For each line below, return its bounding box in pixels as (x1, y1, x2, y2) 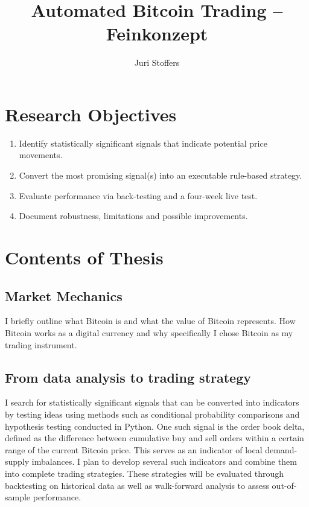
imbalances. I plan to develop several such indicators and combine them (31, 455, 297, 468)
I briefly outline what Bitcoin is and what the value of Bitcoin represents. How (5, 314, 296, 327)
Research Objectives (5, 101, 177, 126)
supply (5, 455, 30, 468)
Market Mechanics (5, 286, 123, 305)
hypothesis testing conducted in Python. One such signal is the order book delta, (5, 419, 305, 432)
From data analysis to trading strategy (5, 368, 251, 386)
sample (5, 491, 31, 503)
